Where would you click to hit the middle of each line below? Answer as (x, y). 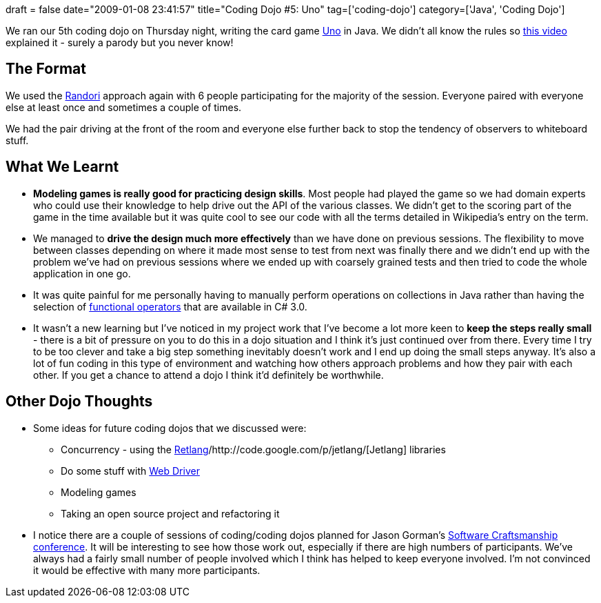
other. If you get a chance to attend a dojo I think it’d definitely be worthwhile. (208, 375)
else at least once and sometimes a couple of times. (124, 107)
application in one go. (82, 273)
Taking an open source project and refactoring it (170, 513)
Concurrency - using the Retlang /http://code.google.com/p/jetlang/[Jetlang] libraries (253, 449)
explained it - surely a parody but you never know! (120, 42)
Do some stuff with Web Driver (130, 471)
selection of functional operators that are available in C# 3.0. (170, 306)
